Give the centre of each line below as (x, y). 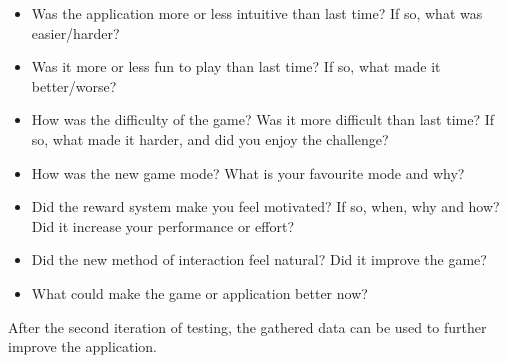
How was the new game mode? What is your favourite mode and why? (248, 172)
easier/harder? (75, 32)
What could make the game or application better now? (199, 292)
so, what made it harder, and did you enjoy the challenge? (210, 138)
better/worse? (74, 85)
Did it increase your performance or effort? (163, 225)
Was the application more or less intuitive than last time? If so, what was (257, 13)
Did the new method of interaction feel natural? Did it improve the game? (259, 259)
